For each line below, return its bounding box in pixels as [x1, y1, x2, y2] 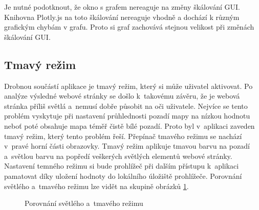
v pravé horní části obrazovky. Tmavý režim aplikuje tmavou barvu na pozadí [4, 141, 250, 151]
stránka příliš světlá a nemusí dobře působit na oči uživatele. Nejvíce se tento [4, 100, 248, 111]
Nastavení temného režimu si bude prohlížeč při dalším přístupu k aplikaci [4, 160, 239, 171]
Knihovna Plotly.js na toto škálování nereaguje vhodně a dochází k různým [4, 11, 240, 22]
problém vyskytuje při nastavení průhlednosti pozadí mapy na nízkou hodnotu [4, 110, 250, 121]
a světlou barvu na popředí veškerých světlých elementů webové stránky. [4, 150, 232, 161]
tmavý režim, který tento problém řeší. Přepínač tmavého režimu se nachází [4, 130, 242, 141]
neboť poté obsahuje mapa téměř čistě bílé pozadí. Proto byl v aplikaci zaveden [4, 120, 255, 131]
